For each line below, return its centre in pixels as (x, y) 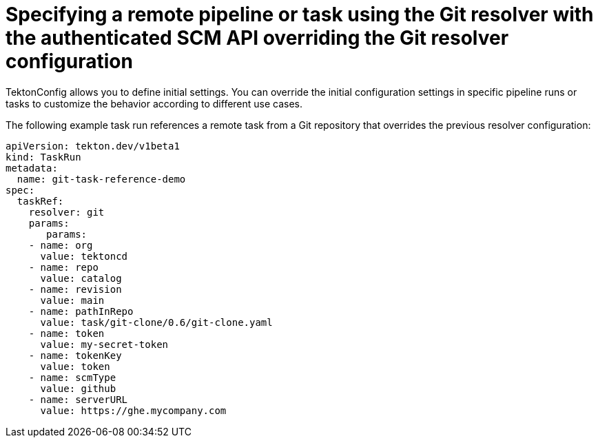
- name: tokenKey (75, 355)
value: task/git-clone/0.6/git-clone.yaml (156, 322)
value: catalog (81, 278)
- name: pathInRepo (81, 311)
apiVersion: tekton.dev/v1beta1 (93, 146)
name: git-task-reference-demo (101, 179)
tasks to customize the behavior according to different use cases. (154, 103)
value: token (75, 366)
